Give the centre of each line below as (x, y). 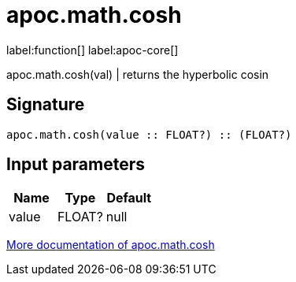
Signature (46, 105)
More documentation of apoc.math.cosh (111, 245)
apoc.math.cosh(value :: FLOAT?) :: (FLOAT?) (149, 134)
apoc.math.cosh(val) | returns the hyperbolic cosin (138, 74)
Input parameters (76, 165)
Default (129, 198)
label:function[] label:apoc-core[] (92, 50)
